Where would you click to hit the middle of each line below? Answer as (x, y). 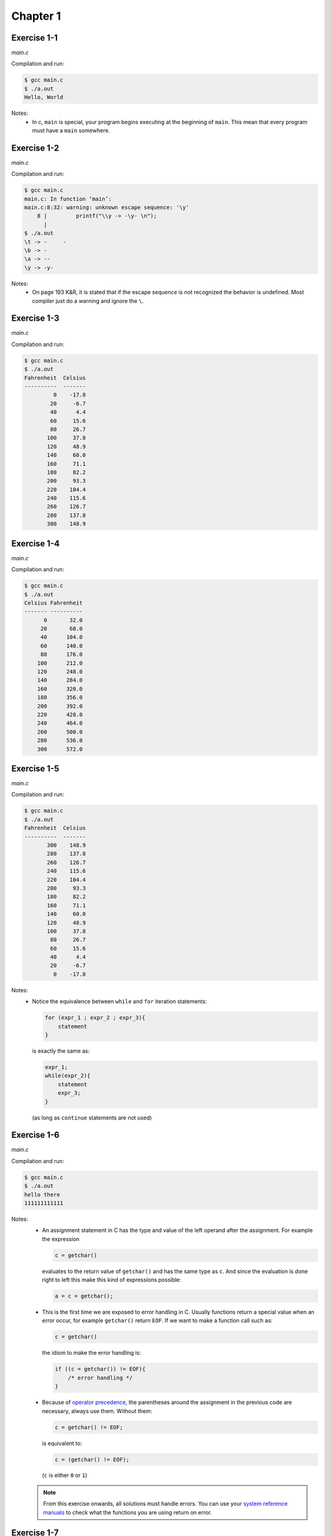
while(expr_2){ (68, 1076)
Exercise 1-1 (35, 38)
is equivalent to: (62, 1443)
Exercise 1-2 (35, 148)
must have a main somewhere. (71, 130)
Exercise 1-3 (35, 319)
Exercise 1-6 (35, 1135)
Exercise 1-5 (35, 768)
